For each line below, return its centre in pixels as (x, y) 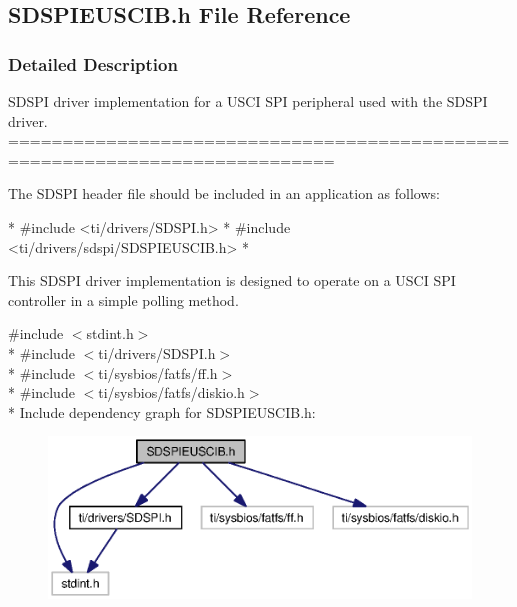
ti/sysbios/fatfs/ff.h (158, 372)
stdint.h (110, 333)
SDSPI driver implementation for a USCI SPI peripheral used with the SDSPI (248, 101)
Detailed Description (93, 63)
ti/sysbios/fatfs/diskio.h (171, 392)
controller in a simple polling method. (123, 299)
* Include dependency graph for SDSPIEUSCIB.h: (162, 411)
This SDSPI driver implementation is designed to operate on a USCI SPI (232, 280)
